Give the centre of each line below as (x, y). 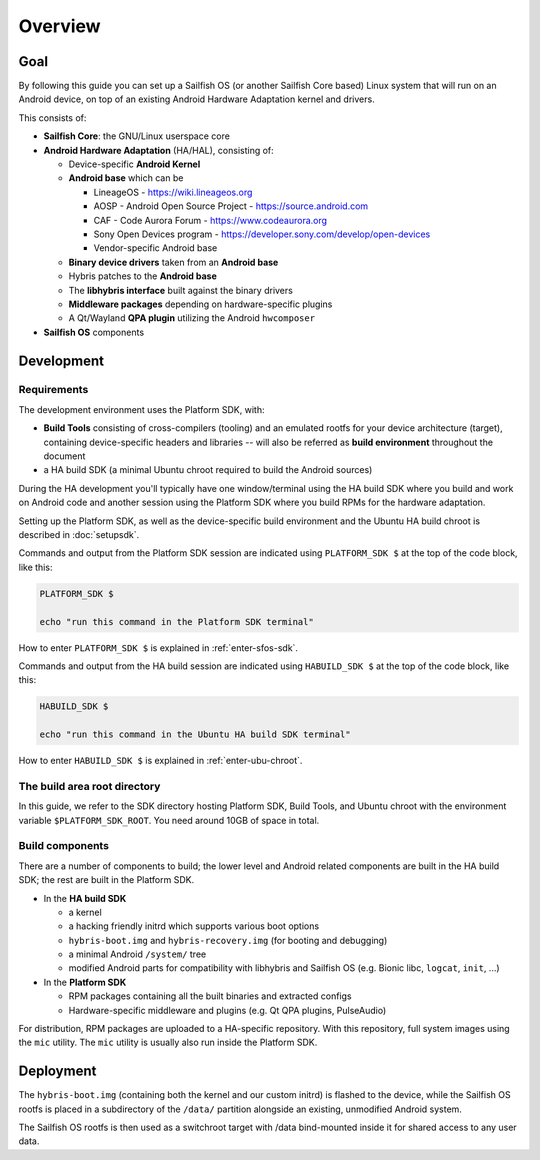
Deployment (57, 1071)
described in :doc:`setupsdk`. (79, 534)
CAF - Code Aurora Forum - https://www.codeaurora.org (210, 220)
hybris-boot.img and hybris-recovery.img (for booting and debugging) (228, 940)
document (64, 456)
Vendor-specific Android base (155, 248)
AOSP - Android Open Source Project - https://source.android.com (231, 206)
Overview (59, 26)
